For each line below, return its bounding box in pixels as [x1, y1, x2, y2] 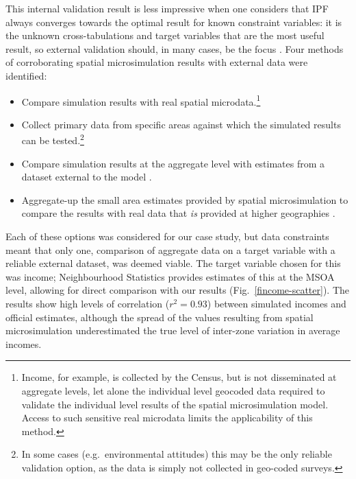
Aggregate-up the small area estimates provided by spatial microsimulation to [21, 192, 348, 207]
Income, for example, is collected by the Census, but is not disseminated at [21, 370, 337, 384]
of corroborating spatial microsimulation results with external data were [5, 55, 308, 69]
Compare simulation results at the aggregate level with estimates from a [21, 156, 325, 170]
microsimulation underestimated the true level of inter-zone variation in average [5, 323, 340, 338]
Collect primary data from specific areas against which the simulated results [21, 117, 341, 131]
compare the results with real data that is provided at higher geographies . [21, 206, 335, 220]
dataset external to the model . [21, 170, 152, 184]
